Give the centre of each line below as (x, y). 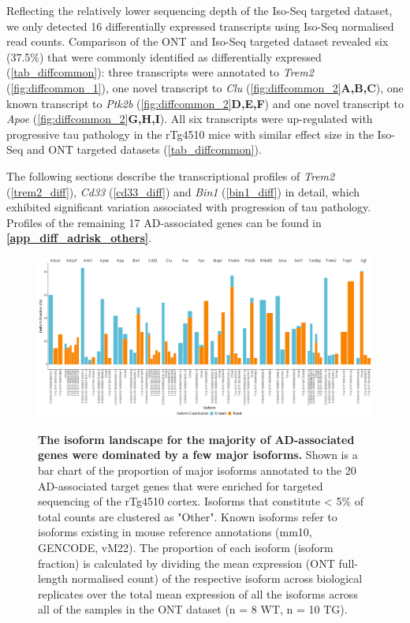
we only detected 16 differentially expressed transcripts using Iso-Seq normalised (200, 26)
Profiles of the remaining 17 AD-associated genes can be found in (164, 222)
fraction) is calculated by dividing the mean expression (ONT (186, 563)
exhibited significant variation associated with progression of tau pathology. (189, 207)
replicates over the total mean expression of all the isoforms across (198, 593)
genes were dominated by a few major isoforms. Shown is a (198, 455)
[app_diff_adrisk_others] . (79, 238)
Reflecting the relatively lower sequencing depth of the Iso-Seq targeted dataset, (199, 10)
